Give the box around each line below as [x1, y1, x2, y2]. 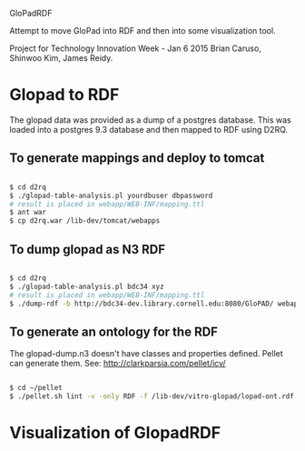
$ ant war [9, 208, 47, 217]
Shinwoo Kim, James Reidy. [9, 53, 113, 63]
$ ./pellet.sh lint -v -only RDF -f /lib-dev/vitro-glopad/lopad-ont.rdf [9, 392, 295, 401]
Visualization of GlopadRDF [9, 423, 221, 444]
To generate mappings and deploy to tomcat [9, 150, 265, 166]
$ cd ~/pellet [9, 384, 64, 393]
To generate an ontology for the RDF [9, 324, 218, 339]
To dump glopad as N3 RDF [9, 241, 166, 257]
